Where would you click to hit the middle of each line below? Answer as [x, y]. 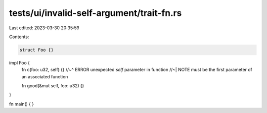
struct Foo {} [37, 50]
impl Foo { [19, 62]
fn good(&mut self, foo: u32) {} [53, 86]
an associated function [45, 76]
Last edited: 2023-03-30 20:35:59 [44, 28]
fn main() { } [22, 104]
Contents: [19, 37]
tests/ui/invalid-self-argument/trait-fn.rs [95, 13]
